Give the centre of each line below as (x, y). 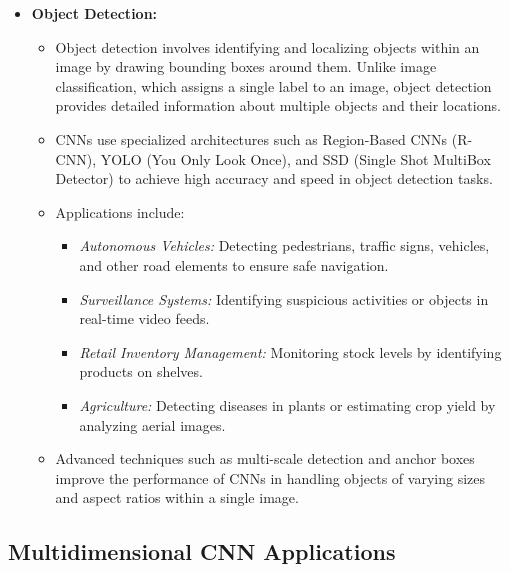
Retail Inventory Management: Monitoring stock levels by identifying (290, 351)
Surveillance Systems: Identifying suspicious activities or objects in (284, 298)
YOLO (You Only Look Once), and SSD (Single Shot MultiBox (295, 158)
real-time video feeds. (144, 318)
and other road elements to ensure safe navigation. (234, 264)
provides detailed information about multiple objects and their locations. (278, 105)
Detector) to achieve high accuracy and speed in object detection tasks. (274, 178)
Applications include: (120, 211)
